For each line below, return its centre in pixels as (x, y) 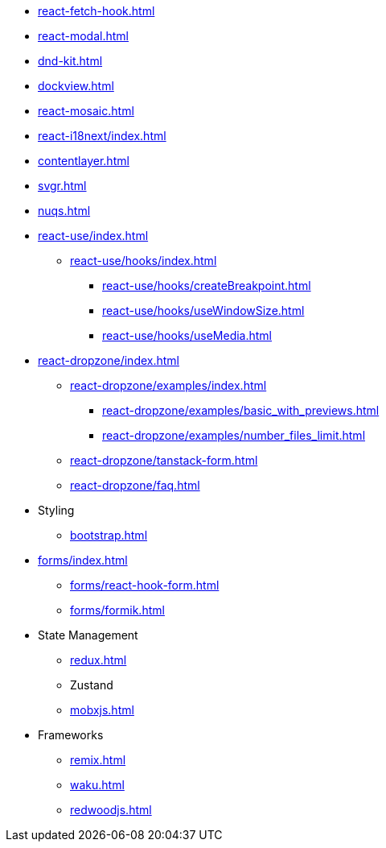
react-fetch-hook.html (96, 11)
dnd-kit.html (70, 61)
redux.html (99, 660)
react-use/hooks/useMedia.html (187, 335)
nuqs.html (64, 211)
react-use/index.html (93, 236)
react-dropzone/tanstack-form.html (164, 460)
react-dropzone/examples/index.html (168, 385)
